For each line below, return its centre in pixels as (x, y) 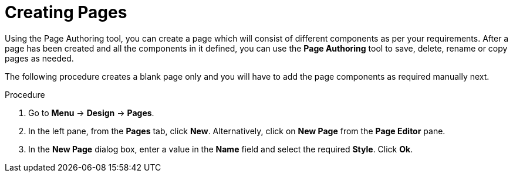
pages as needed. (39, 58)
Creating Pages (66, 12)
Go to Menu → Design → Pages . (91, 113)
